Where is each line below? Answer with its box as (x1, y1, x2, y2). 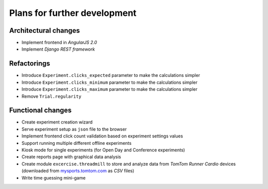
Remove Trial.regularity (21, 93, 81, 99)
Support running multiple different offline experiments (21, 140, 132, 146)
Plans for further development (9, 7, 136, 18)
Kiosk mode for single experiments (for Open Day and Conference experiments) (21, 147, 186, 153)
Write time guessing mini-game (21, 175, 86, 181)
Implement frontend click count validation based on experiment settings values (21, 133, 183, 139)
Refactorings (9, 60, 51, 68)
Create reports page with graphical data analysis (21, 154, 121, 160)
